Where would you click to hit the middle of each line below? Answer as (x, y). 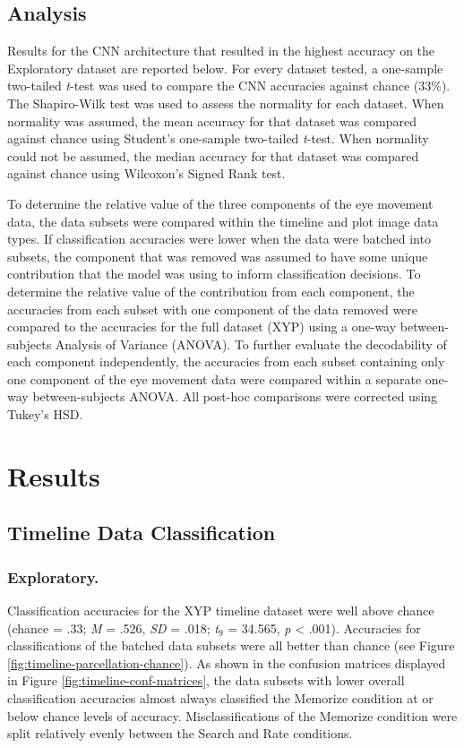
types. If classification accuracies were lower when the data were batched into (219, 239)
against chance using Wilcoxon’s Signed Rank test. (146, 173)
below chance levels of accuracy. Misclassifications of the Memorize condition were (232, 715)
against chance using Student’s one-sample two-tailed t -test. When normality (218, 138)
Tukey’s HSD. (45, 414)
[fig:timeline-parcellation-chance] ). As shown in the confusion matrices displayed (227, 662)
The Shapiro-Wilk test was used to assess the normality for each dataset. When (226, 103)
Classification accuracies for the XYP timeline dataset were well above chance (221, 610)
